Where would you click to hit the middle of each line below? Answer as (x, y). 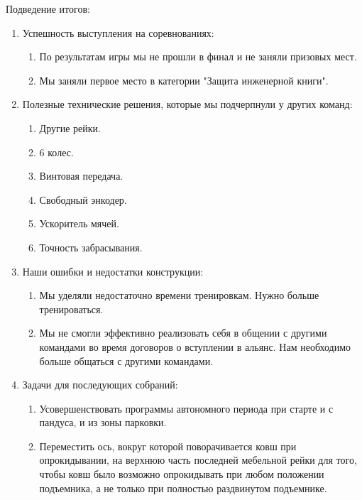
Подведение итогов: (48, 9)
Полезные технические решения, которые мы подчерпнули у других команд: (187, 104)
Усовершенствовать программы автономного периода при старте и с (186, 408)
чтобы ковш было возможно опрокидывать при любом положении (182, 474)
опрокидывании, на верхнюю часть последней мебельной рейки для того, (198, 460)
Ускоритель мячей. (79, 223)
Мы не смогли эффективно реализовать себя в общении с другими (183, 333)
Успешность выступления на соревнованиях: (118, 32)
